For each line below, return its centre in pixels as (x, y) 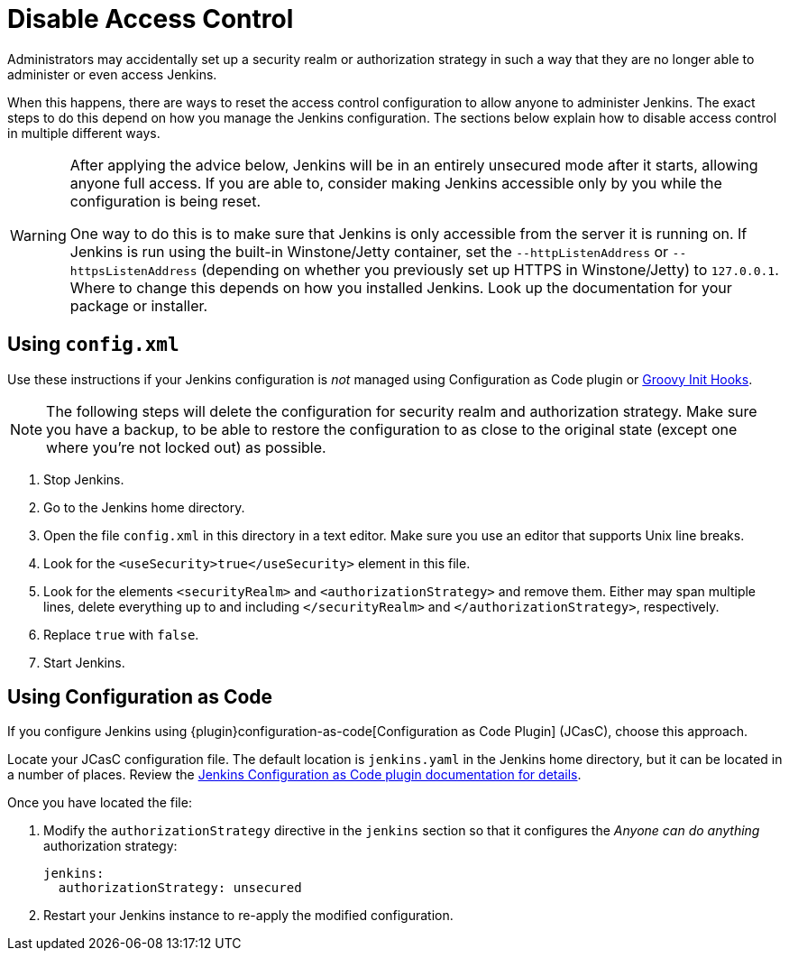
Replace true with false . (121, 634)
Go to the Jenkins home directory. (144, 507)
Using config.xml (93, 345)
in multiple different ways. (84, 133)
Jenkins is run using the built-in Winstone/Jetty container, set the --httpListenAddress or (369, 251)
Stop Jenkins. (84, 479)
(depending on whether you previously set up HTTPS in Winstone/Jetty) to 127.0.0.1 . (490, 269)
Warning (38, 235)
